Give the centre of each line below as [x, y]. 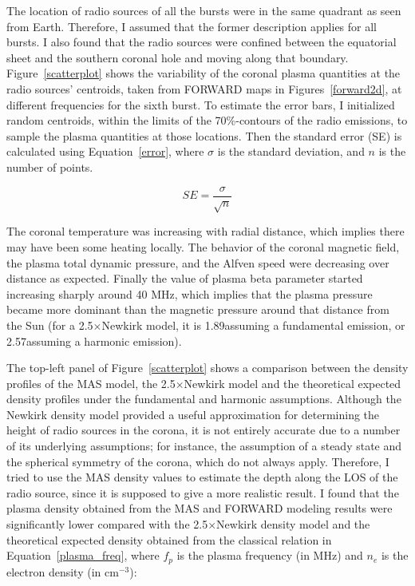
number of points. [50, 166]
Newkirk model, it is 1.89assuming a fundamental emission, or [253, 325]
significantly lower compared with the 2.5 [107, 524]
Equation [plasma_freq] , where [83, 555]
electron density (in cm [63, 571]
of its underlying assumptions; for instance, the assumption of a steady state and [204, 446]
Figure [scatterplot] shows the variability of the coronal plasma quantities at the [204, 73]
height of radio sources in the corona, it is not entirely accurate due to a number [204, 430]
